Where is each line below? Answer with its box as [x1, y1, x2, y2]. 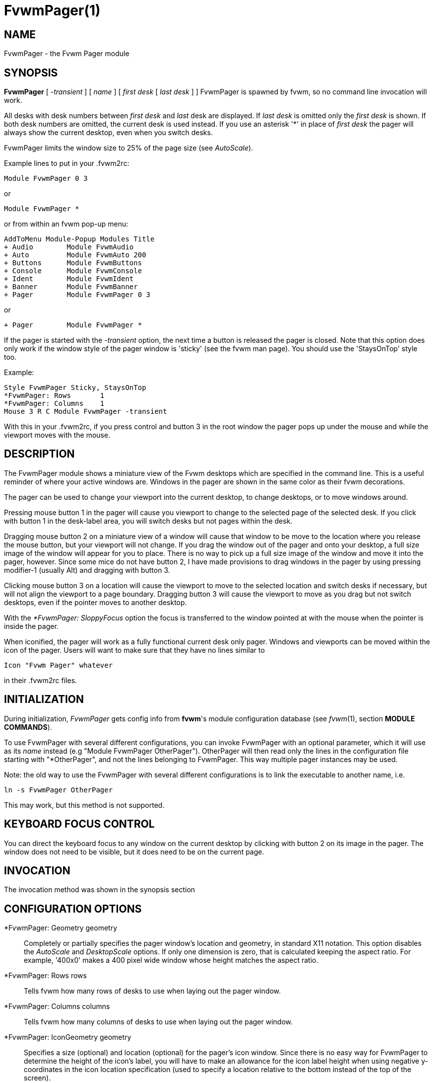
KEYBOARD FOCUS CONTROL [4, 818, 155, 831]
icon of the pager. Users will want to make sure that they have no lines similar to [4, 645, 265, 654]
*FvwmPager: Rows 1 [4, 391, 105, 400]
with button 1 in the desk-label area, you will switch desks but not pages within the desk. [4, 516, 293, 525]
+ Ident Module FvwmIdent [4, 275, 134, 283]
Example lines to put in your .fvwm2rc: [4, 159, 129, 168]
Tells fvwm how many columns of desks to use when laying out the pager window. [24, 1017, 293, 1026]
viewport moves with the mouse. [4, 431, 111, 440]
